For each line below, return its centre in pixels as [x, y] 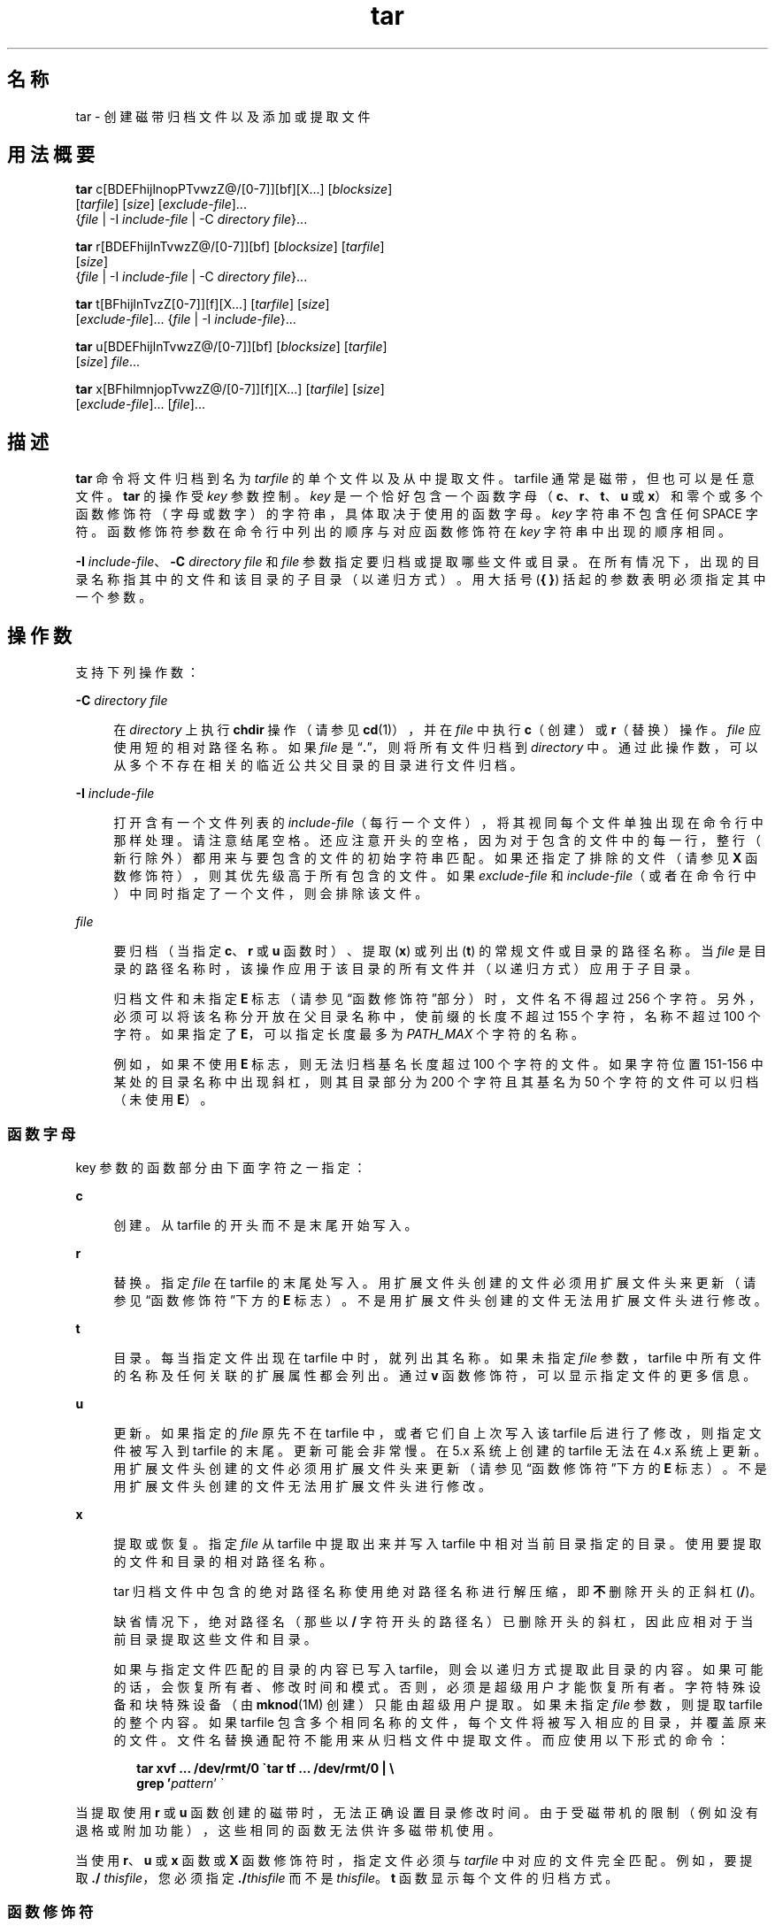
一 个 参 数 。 [114, 597]
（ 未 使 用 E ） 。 [163, 1100]
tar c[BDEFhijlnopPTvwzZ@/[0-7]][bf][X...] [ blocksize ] [234, 189]
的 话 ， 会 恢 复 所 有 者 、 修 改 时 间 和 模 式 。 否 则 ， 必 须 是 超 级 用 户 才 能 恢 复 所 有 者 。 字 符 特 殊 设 [437, 1686]
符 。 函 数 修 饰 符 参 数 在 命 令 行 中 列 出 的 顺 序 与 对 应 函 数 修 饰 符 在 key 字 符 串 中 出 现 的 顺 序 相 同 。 [403, 532]
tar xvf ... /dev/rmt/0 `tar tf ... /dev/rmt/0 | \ [265, 1768]
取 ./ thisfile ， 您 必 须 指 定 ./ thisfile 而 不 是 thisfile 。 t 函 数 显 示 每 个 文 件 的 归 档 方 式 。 [347, 1877]
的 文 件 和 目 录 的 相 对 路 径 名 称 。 [223, 1561]
